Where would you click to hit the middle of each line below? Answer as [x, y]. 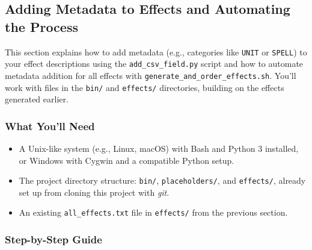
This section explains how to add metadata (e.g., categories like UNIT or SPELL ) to [156, 52]
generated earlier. [37, 99]
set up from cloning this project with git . [94, 192]
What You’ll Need [50, 126]
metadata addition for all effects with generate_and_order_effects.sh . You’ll [151, 75]
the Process [41, 26]
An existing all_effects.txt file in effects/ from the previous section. [153, 212]
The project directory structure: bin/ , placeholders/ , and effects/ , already [162, 180]
